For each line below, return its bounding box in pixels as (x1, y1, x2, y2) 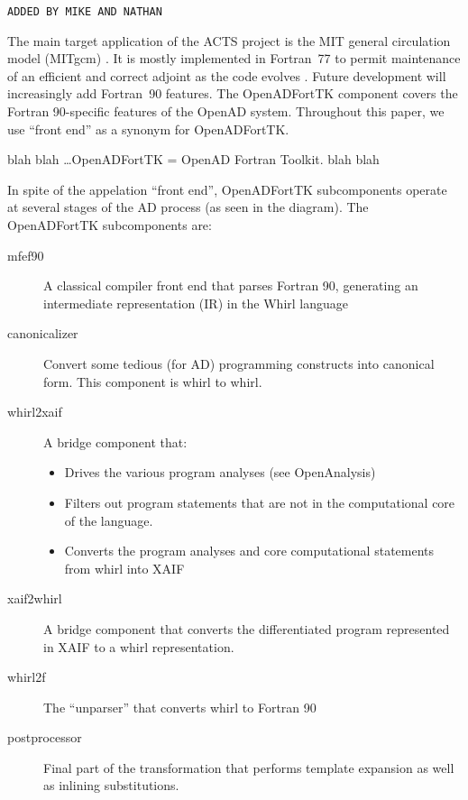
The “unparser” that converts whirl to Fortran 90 (43, 697, 317, 716)
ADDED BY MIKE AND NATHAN (7, 5, 162, 18)
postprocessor (7, 728, 82, 747)
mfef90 (7, 245, 44, 264)
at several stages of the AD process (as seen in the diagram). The (7, 198, 369, 216)
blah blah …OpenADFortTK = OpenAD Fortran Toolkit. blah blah (7, 150, 380, 169)
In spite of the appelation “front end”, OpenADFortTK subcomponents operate (7, 179, 447, 198)
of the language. (64, 510, 153, 529)
